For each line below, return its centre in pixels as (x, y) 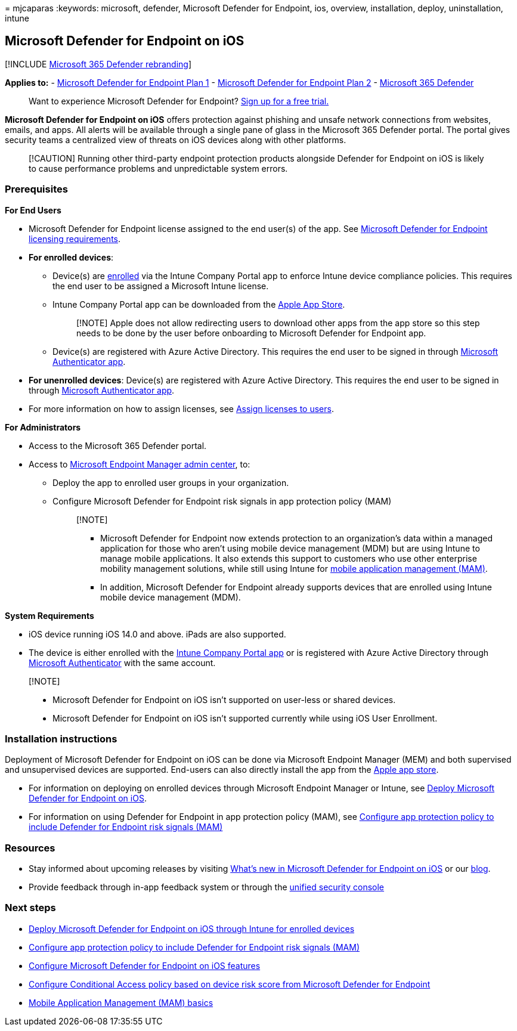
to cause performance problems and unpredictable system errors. (158, 168)
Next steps (30, 908)
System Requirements (49, 615)
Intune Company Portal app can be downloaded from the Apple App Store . (199, 304)
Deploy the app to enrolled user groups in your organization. (171, 482)
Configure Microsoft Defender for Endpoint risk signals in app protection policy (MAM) (222, 501)
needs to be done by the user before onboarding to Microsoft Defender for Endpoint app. (251, 333)
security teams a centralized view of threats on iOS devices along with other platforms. (176, 140)
